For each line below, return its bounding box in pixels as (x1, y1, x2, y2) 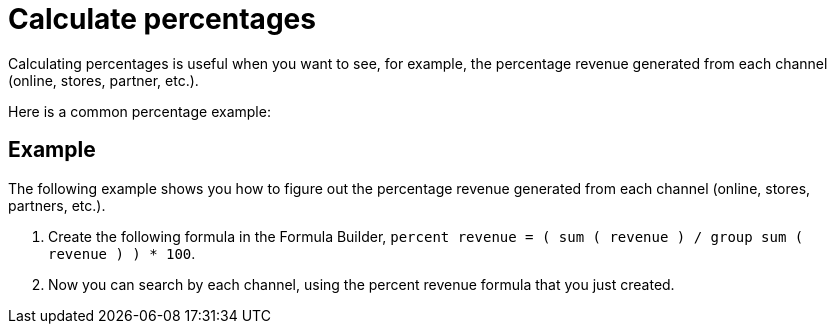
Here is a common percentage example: (8, 102, 271, 120)
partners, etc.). (8, 196, 106, 214)
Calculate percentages (8, 2, 316, 36)
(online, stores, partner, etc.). (8, 71, 199, 89)
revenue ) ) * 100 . (48, 244, 196, 262)
